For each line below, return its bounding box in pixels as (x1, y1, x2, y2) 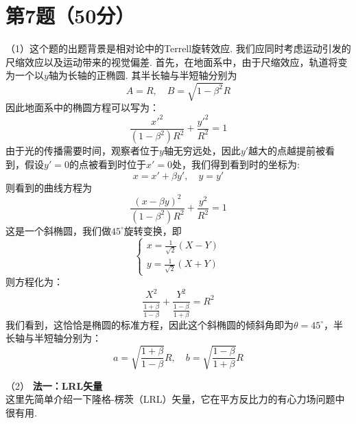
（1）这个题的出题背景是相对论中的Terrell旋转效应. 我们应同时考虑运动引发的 (5, 41, 351, 56)
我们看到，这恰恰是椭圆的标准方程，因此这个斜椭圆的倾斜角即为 (5, 317, 294, 331)
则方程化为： (5, 274, 63, 289)
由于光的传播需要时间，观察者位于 (5, 143, 159, 158)
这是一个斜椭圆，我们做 (5, 223, 111, 237)
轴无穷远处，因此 (163, 143, 241, 158)
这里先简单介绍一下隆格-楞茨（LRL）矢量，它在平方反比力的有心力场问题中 (5, 392, 345, 406)
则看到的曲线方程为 (5, 180, 92, 194)
